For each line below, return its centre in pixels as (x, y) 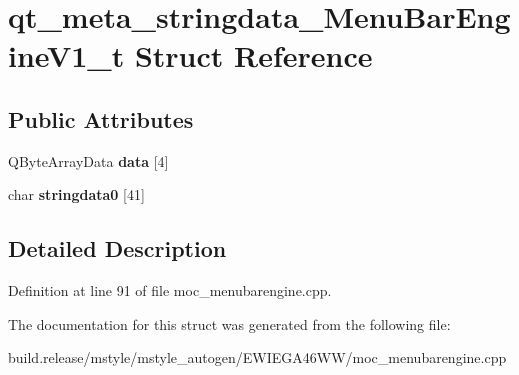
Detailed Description (117, 248)
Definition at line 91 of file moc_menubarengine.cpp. (170, 290)
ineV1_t (66, 55)
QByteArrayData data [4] (88, 160)
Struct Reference (253, 55)
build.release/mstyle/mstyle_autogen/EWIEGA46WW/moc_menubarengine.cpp (257, 357)
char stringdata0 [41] (76, 194)
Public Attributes (101, 118)
